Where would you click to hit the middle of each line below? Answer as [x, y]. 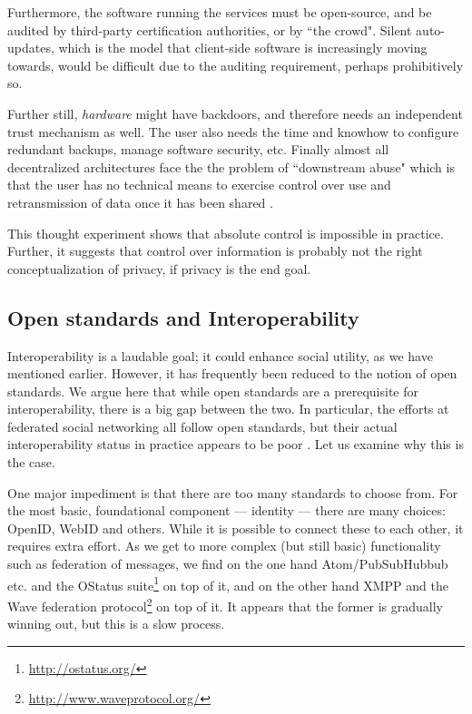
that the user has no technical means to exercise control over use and [199, 185]
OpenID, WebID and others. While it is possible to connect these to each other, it [236, 528]
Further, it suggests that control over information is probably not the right [215, 251]
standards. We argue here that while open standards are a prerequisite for [213, 391]
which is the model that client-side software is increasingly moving [243, 48]
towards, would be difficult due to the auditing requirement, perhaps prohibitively [236, 65]
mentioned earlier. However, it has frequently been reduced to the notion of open [232, 373]
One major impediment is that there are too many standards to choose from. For [233, 492]
